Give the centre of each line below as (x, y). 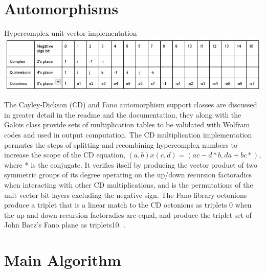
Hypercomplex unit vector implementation (71, 33)
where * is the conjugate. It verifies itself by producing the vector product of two (131, 164)
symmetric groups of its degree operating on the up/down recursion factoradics (128, 175)
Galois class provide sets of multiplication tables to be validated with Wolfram (127, 124)
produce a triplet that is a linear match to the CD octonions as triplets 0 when (128, 205)
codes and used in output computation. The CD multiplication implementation (128, 135)
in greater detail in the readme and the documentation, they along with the (123, 114)
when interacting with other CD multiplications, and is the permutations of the (129, 185)
